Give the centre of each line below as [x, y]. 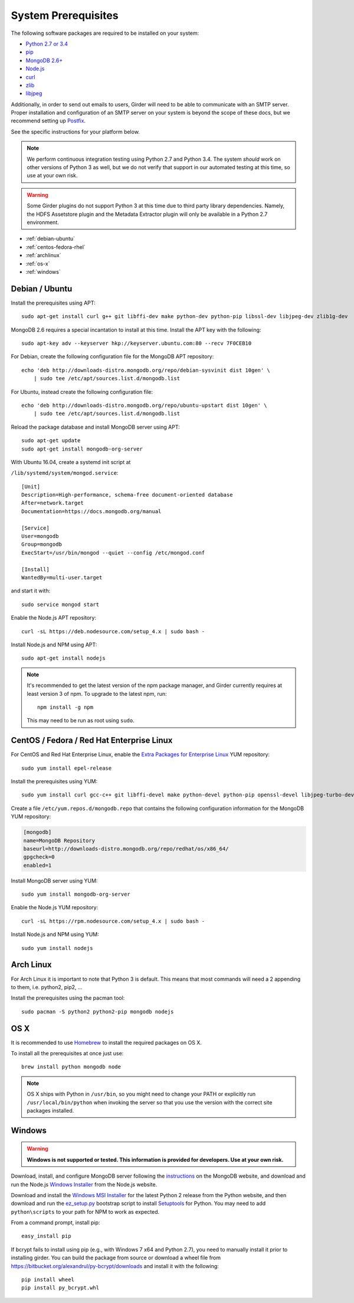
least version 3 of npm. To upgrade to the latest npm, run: [97, 693]
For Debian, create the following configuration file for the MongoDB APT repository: [112, 356]
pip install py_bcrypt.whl [60, 1288]
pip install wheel [48, 1280]
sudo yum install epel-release [67, 768]
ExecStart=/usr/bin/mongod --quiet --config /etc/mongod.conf [113, 552]
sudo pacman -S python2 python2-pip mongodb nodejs [98, 1012]
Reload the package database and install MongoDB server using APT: [95, 427]
